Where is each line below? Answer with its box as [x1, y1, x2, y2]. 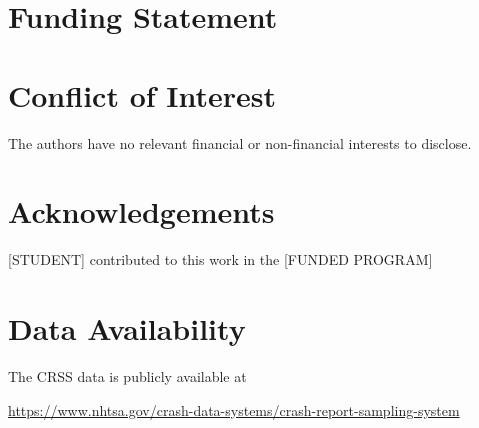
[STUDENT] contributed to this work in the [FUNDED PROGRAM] [8, 249, 433, 270]
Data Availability [8, 308, 246, 348]
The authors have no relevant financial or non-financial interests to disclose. [8, 132, 472, 153]
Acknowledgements [8, 191, 275, 232]
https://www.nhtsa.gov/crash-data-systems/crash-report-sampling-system [8, 399, 460, 420]
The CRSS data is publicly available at [8, 365, 247, 386]
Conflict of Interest [8, 74, 277, 115]
